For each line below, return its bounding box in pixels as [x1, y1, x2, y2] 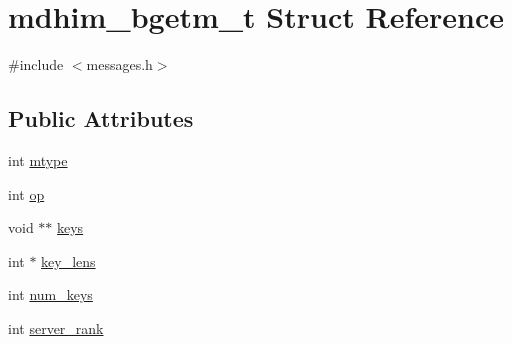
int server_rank [8, 317, 104, 338]
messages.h [86, 54, 153, 75]
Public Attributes [8, 103, 194, 134]
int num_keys [8, 284, 93, 305]
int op [8, 183, 45, 204]
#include [8, 54, 64, 75]
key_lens [41, 250, 96, 271]
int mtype [8, 149, 68, 170]
